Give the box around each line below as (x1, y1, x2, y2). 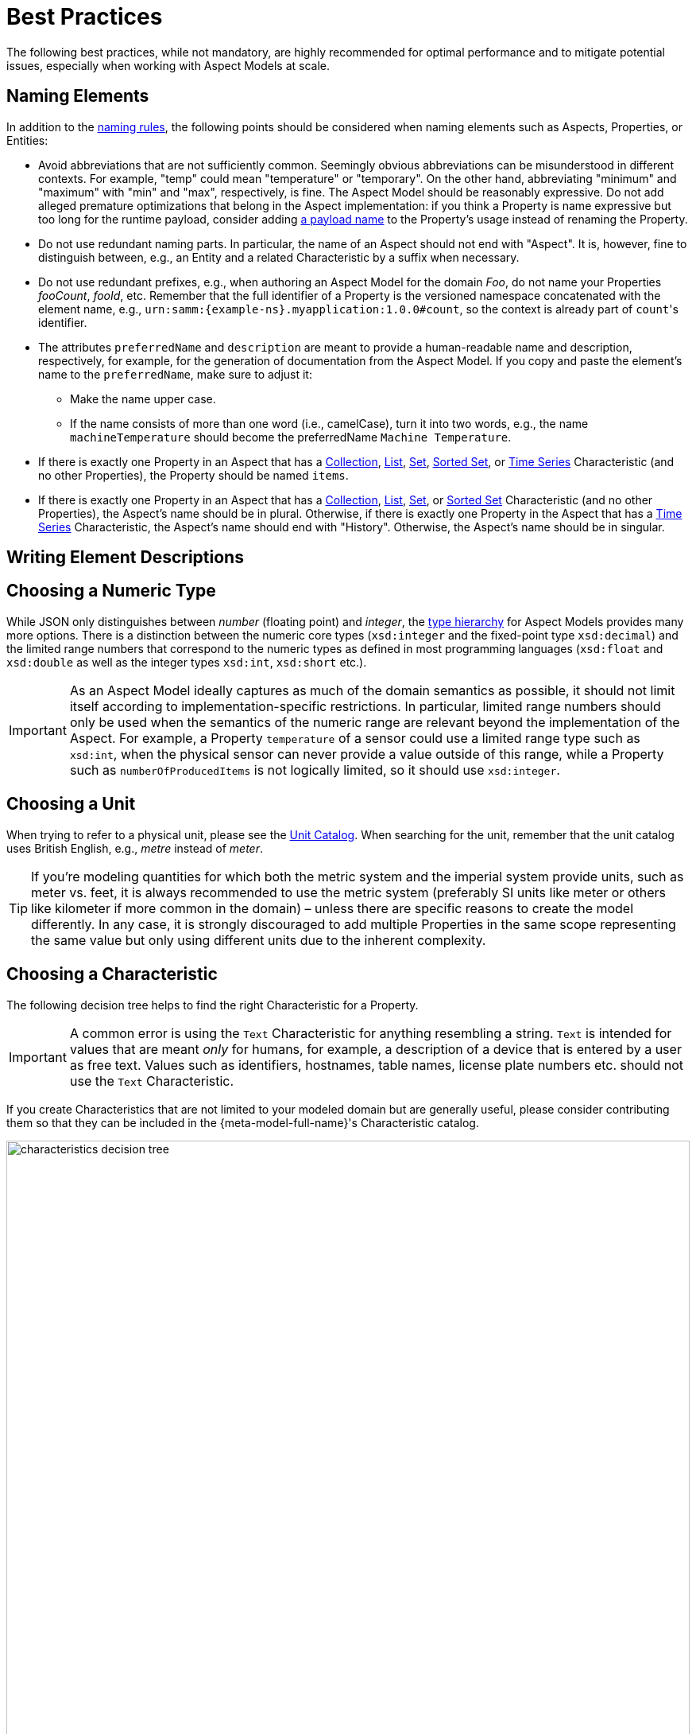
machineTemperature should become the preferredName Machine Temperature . (70, 430, 512, 444)
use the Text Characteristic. (69, 1072, 234, 1089)
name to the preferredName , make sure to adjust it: (38, 367, 312, 381)
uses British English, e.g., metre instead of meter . (6, 841, 263, 855)
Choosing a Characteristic (6, 964, 218, 985)
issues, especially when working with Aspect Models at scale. (6, 58, 331, 72)
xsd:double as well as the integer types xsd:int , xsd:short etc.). (6, 655, 367, 669)
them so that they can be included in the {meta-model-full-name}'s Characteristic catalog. (6, 1115, 479, 1129)
